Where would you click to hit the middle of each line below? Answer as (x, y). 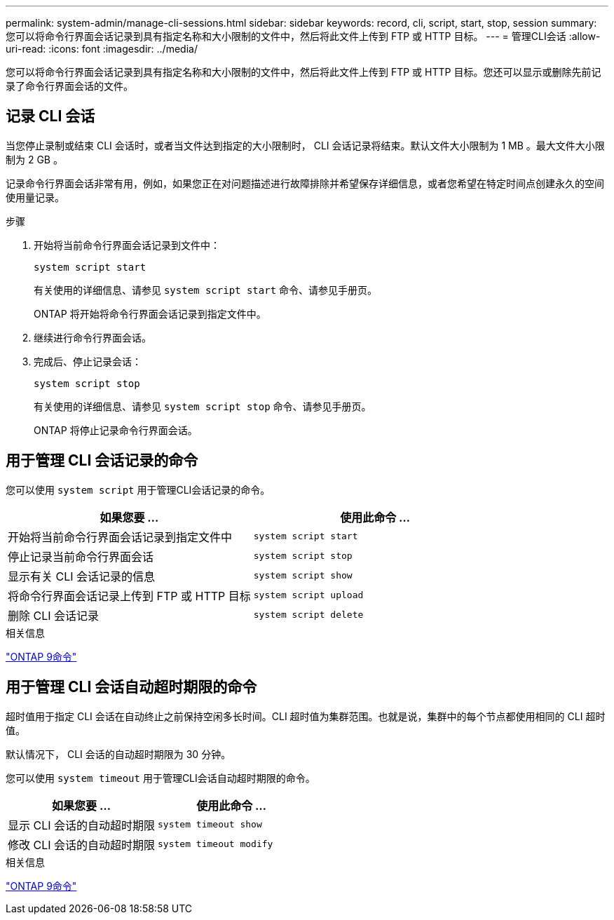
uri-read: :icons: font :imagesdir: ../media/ (102, 49)
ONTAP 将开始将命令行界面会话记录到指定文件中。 (150, 313)
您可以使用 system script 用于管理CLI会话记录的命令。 (138, 489)
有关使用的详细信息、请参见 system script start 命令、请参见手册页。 (206, 290)
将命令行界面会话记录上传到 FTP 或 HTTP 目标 (129, 596)
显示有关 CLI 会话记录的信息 (82, 576)
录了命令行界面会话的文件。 (69, 86)
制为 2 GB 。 (34, 159)
